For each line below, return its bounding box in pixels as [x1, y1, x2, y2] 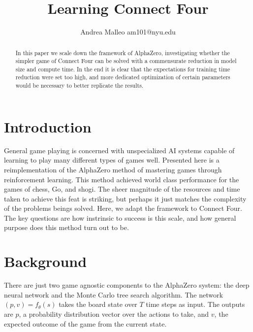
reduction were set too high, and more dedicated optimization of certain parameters [15, 73, 230, 81]
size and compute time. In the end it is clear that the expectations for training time [15, 65, 230, 73]
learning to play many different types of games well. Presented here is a [4, 155, 220, 165]
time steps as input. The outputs [146, 299, 245, 309]
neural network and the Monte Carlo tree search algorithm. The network [4, 289, 223, 299]
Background [4, 251, 87, 271]
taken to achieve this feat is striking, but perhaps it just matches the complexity [4, 193, 247, 203]
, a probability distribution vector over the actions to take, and [19, 308, 209, 319]
